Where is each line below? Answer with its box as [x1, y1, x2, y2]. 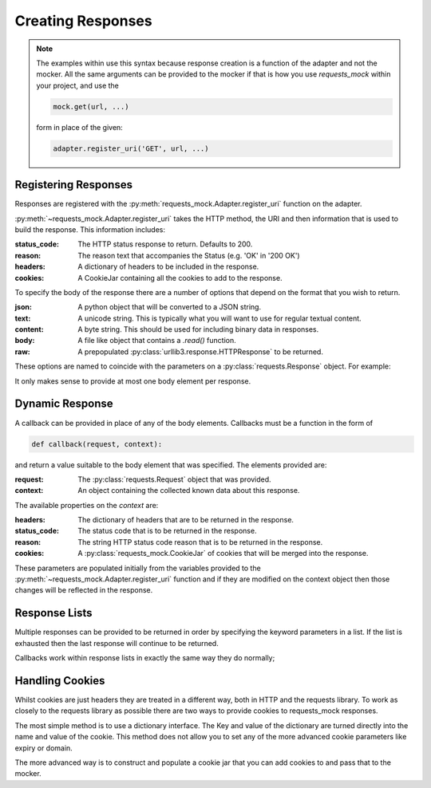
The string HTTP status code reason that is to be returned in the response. [77, 537, 323, 546]
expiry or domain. [14, 743, 73, 753]
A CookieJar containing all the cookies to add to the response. [77, 273, 283, 282]
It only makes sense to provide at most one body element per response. [14, 376, 251, 386]
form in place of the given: [36, 122, 123, 132]
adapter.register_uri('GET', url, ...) [53, 144, 209, 153]
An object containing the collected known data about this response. [77, 486, 300, 495]
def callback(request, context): [31, 439, 163, 448]
